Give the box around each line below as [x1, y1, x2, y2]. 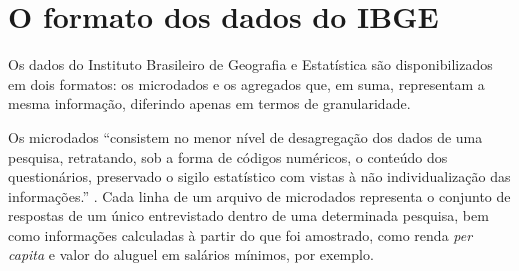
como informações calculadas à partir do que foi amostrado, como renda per [8, 224, 473, 245]
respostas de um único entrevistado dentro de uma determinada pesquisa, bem [8, 205, 489, 226]
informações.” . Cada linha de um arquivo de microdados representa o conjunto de [8, 185, 511, 206]
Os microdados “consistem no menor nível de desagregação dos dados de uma [8, 126, 483, 147]
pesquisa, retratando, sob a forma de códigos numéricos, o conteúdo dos [8, 146, 448, 167]
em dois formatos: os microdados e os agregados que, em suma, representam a [8, 73, 485, 94]
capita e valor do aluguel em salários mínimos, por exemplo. [8, 244, 374, 265]
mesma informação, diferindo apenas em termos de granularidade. [8, 93, 411, 114]
